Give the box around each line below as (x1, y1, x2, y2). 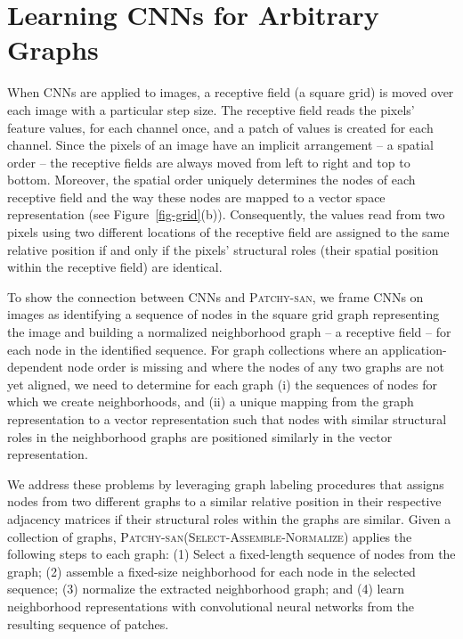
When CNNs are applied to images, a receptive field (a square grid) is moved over (7, 83, 454, 102)
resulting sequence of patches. (7, 614, 169, 633)
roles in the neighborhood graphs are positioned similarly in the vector (7, 427, 393, 446)
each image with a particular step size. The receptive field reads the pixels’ (7, 100, 415, 119)
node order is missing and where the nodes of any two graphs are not (67, 357, 444, 376)
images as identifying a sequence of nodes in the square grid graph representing (7, 305, 440, 324)
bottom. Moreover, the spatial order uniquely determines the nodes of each (7, 170, 416, 189)
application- (382, 340, 447, 358)
